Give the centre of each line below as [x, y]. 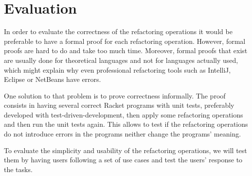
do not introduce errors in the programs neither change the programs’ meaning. [123, 134]
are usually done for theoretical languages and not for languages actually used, [121, 60]
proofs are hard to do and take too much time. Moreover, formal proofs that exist [126, 50]
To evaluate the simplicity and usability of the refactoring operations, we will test [126, 150]
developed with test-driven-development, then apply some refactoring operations [124, 114]
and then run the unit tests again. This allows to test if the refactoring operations [126, 124]
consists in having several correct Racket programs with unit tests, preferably [119, 105]
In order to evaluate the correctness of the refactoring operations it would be [118, 31]
